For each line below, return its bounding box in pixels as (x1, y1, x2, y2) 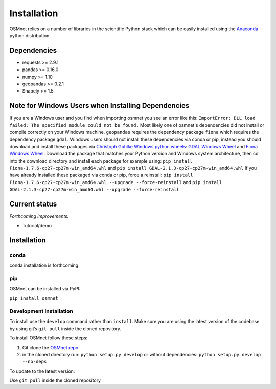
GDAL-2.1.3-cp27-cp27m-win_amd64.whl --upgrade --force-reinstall (9, 187, 180, 193)
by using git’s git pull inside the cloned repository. (9, 325, 122, 332)
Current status (9, 200, 57, 209)
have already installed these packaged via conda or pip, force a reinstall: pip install (9, 172, 193, 178)
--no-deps (22, 359, 47, 365)
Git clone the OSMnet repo (22, 344, 79, 350)
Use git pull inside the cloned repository (9, 377, 101, 383)
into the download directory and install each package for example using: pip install (9, 157, 193, 164)
